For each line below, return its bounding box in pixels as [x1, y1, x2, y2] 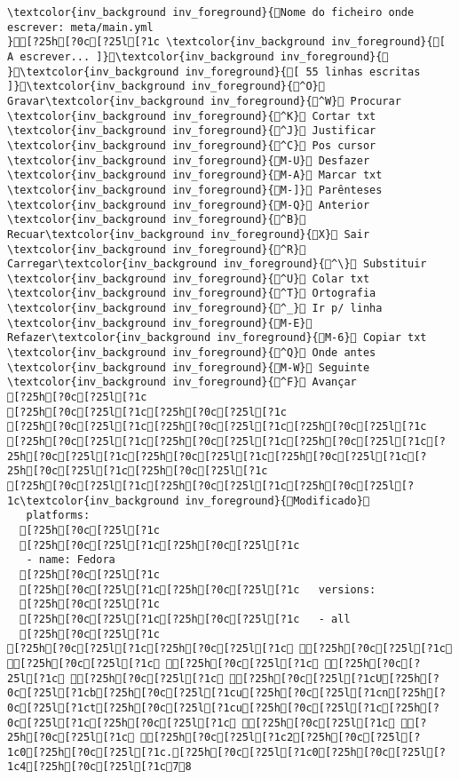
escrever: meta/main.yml [7, 20, 154, 34]
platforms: [26, 509, 91, 522]
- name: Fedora [26, 553, 115, 567]
